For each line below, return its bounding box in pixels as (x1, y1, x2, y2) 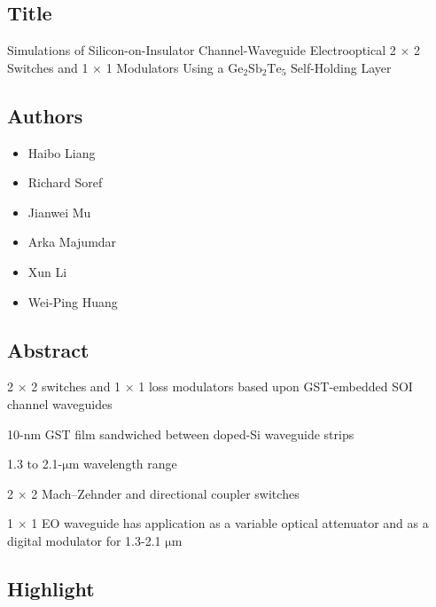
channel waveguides (7, 394, 113, 413)
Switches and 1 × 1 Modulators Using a (7, 58, 224, 76)
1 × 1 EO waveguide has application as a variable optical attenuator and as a (7, 514, 429, 532)
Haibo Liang (27, 143, 96, 162)
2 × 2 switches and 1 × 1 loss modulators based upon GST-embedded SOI (7, 377, 413, 396)
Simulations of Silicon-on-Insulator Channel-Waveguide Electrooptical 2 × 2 (7, 41, 420, 59)
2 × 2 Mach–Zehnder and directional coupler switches (7, 484, 300, 502)
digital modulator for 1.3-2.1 (7, 531, 161, 549)
